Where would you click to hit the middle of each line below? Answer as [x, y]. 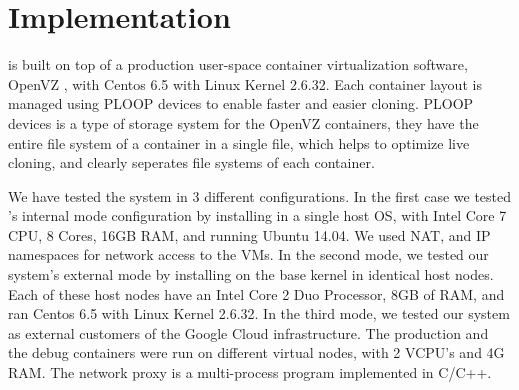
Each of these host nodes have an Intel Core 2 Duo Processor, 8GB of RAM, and [256, 293]
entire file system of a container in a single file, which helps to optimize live [239, 142]
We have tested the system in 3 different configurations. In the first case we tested [260, 195]
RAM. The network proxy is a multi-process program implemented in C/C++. [250, 372]
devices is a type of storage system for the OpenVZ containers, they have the [243, 122]
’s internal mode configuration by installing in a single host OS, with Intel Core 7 [257, 215]
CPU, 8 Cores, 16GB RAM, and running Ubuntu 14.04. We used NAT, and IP [249, 234]
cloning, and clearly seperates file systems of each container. [191, 162]
